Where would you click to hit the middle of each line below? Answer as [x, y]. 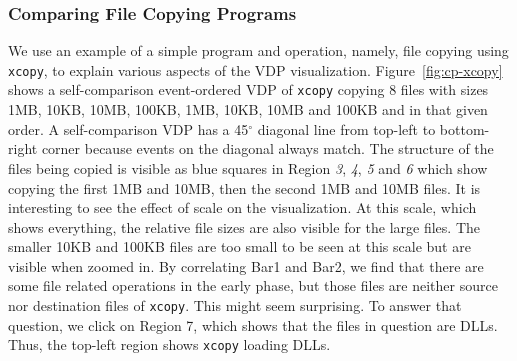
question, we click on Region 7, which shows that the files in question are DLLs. [253, 324]
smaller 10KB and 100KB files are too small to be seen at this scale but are [239, 246]
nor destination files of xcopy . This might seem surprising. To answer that [235, 305]
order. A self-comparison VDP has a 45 [128, 128]
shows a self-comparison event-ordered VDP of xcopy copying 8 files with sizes [248, 89]
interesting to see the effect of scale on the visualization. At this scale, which [242, 207]
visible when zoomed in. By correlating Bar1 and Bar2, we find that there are [246, 265]
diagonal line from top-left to [346, 128]
